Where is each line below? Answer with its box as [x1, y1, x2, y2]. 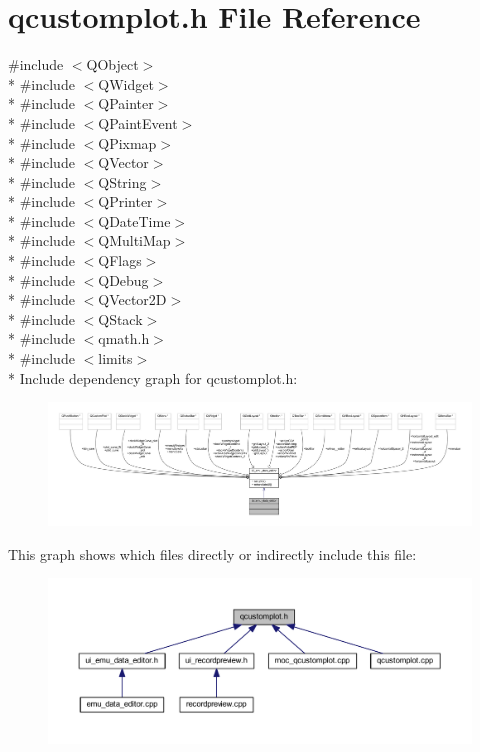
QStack [98, 308, 143, 329]
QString [98, 171, 147, 192]
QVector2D [98, 289, 167, 310]
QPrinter [98, 191, 153, 212]
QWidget [98, 73, 154, 94]
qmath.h [98, 328, 150, 349]
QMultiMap [98, 230, 171, 251]
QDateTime [98, 210, 171, 231]
